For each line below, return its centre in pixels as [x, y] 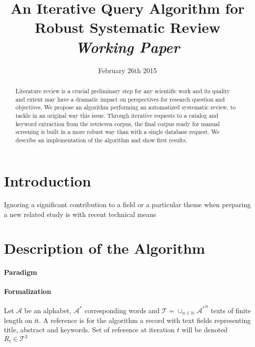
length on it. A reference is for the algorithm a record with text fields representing [127, 320]
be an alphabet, [48, 310]
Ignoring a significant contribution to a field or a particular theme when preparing [127, 204]
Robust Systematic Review [127, 27]
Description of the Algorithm [105, 248]
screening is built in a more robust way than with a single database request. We [117, 132]
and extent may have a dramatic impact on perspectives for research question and [120, 99]
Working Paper [127, 47]
